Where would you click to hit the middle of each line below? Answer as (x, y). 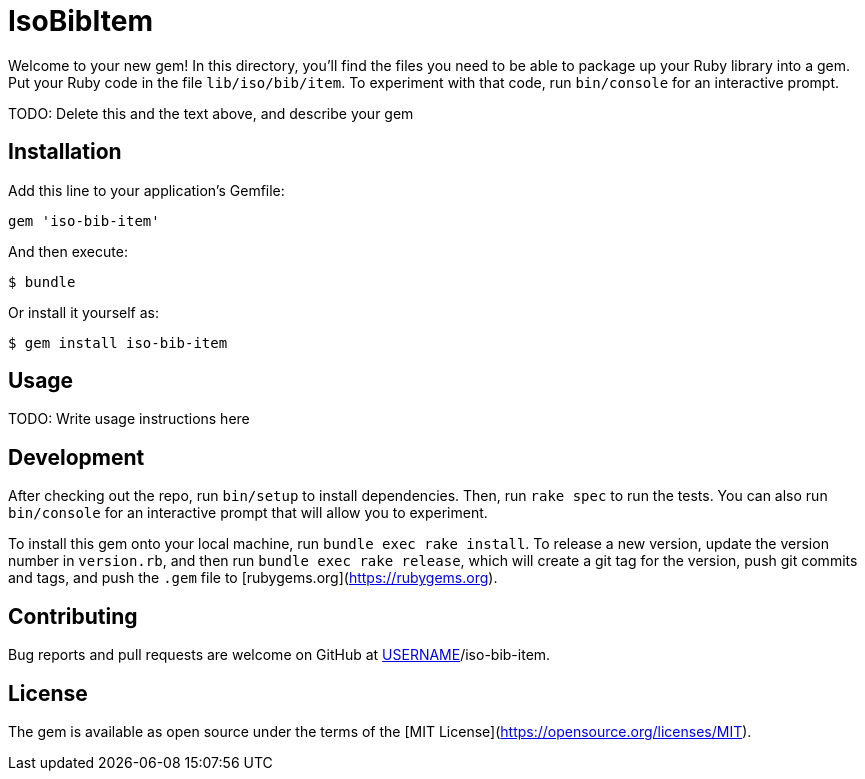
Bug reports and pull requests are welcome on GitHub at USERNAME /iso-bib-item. (279, 655)
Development (76, 457)
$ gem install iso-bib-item (118, 342)
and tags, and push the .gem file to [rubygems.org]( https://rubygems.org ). (253, 578)
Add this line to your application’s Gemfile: (146, 190)
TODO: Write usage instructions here (129, 419)
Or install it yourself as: (83, 312)
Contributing (73, 616)
